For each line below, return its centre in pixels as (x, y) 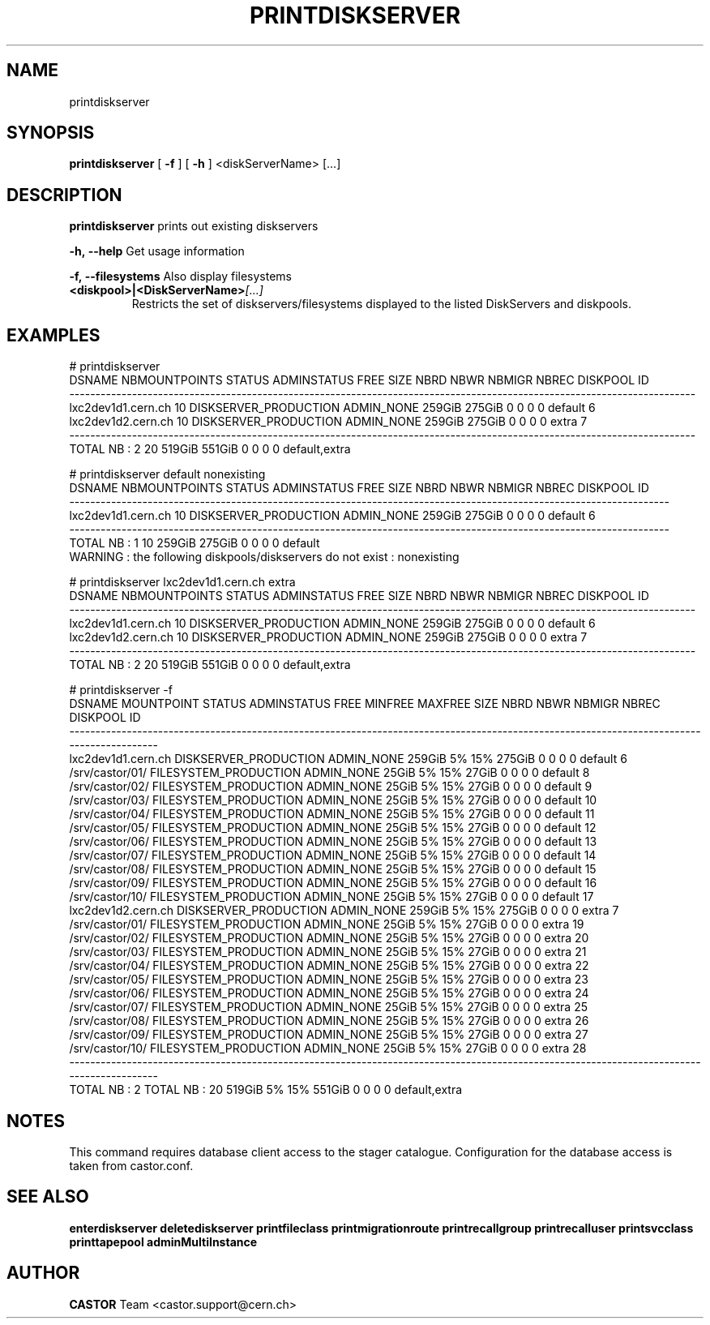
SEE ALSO (48, 1197)
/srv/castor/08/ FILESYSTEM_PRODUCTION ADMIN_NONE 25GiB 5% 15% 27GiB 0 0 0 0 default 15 (333, 869)
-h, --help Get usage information (157, 251)
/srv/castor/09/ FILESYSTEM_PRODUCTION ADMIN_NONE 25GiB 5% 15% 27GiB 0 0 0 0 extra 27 (329, 1035)
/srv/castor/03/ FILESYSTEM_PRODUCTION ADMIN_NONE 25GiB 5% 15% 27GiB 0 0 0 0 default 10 (333, 800)
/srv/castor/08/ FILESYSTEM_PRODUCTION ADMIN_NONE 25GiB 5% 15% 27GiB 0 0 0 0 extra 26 (329, 1021)
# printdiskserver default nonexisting (167, 474)
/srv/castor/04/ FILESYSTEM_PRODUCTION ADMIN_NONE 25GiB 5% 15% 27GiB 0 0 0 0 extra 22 (329, 966)
